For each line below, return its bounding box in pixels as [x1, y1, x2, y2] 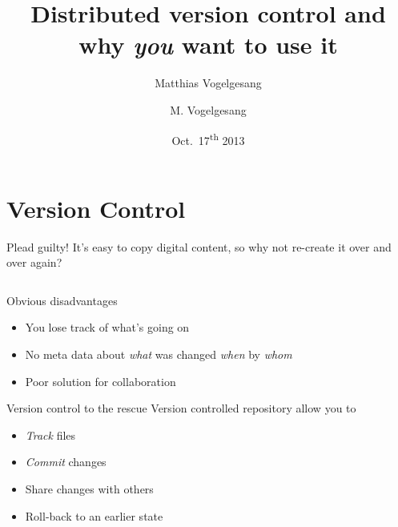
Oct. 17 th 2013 [171, 129, 245, 148]
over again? [6, 254, 62, 271]
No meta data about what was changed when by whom [25, 346, 292, 363]
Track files [25, 426, 76, 443]
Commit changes [25, 453, 107, 470]
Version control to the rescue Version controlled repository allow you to [6, 400, 356, 416]
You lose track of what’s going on [25, 319, 190, 336]
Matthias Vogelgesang [155, 74, 262, 91]
